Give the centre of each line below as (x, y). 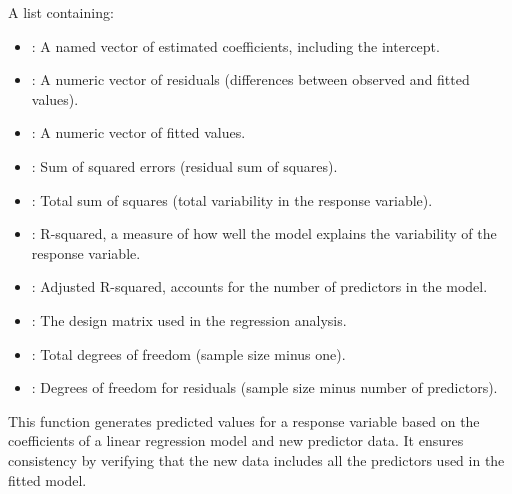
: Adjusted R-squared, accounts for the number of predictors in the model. (259, 286)
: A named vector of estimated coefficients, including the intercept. (235, 45)
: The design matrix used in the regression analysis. (189, 319)
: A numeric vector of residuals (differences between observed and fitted (250, 79)
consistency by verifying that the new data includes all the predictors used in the (256, 459)
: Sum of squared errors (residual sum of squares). (184, 165)
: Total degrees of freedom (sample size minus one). (188, 353)
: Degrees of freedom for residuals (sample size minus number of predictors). (264, 387)
